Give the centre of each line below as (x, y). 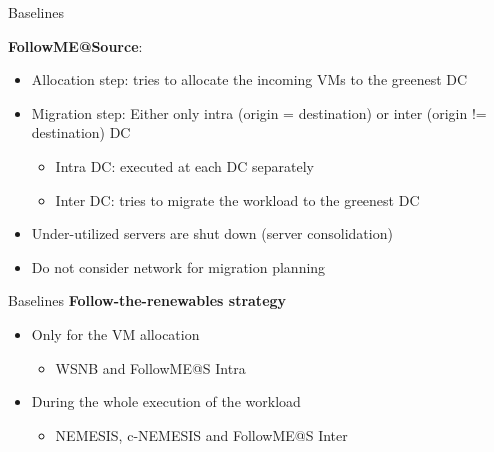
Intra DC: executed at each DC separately (184, 165)
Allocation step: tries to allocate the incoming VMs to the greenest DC (249, 79)
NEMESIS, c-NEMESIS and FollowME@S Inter (201, 434)
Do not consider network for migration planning (178, 266)
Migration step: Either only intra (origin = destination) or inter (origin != (259, 112)
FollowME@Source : (75, 45)
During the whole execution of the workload (166, 401)
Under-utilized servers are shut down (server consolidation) (212, 233)
